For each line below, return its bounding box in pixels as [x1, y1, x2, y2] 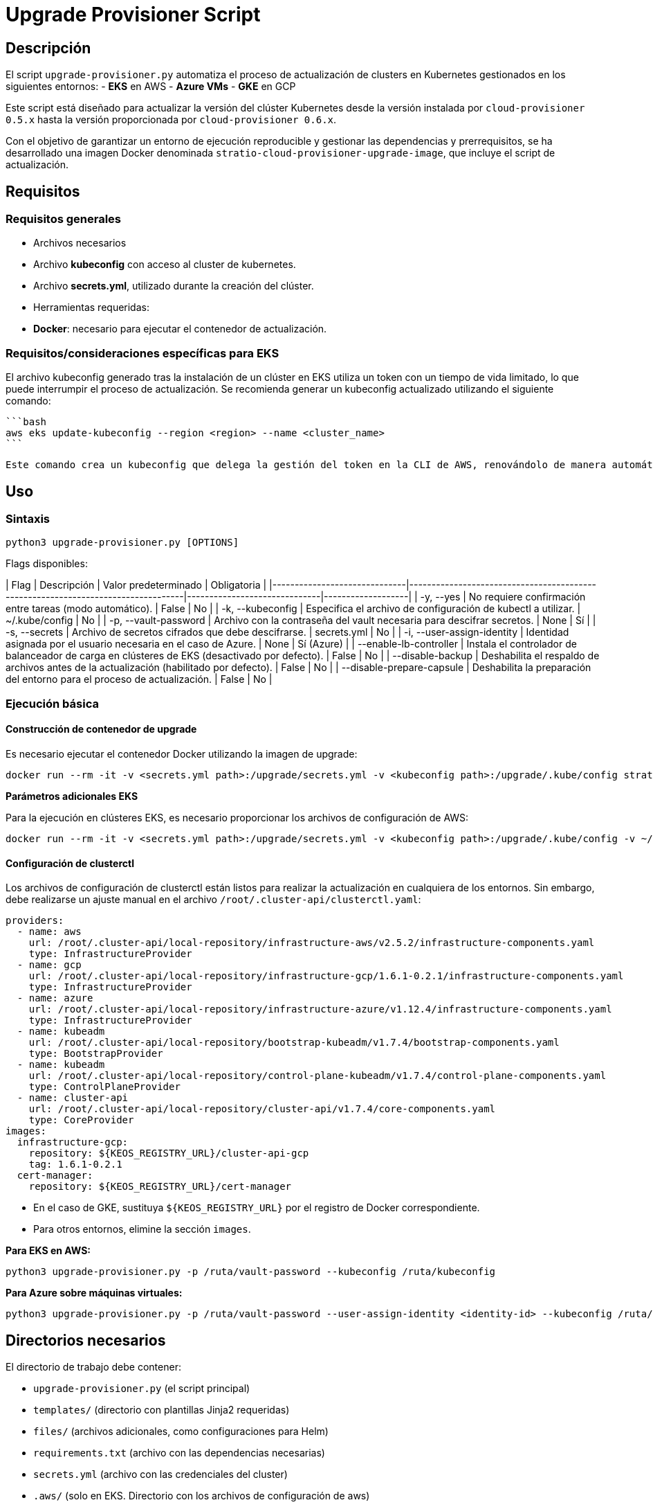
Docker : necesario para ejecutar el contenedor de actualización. [33, 323, 327, 335]
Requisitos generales [6, 212, 122, 226]
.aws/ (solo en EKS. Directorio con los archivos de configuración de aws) [33, 1490, 370, 1502]
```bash [6, 416, 47, 428]
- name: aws [17, 926, 82, 938]
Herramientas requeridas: [33, 301, 149, 314]
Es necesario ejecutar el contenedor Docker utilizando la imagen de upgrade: [6, 747, 358, 760]
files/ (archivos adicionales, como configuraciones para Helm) [33, 1425, 329, 1438]
